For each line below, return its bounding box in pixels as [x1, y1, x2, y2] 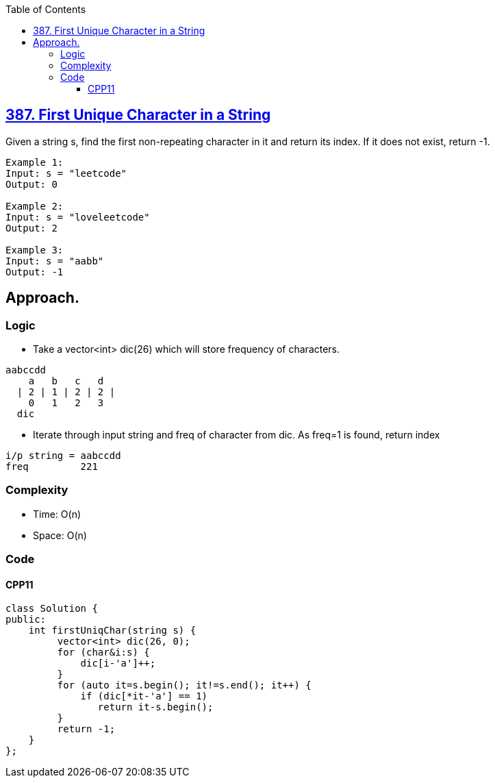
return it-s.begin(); [97, 701, 214, 713]
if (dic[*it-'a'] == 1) [80, 691, 208, 702]
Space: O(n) [33, 529, 87, 541]
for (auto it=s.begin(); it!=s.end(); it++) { [57, 680, 312, 691]
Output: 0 [5, 178, 58, 190]
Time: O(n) [33, 508, 81, 520]
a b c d [28, 375, 104, 387]
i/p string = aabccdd [5, 450, 121, 462]
